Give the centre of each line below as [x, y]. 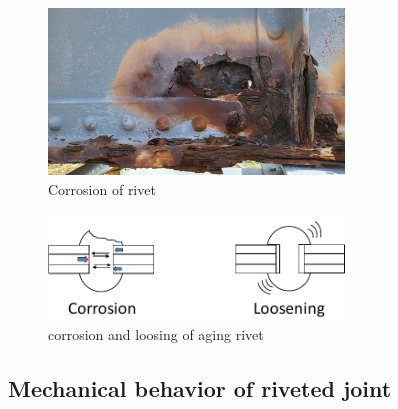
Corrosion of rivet [102, 188]
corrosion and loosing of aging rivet [156, 334]
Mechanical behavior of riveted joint [200, 388]
